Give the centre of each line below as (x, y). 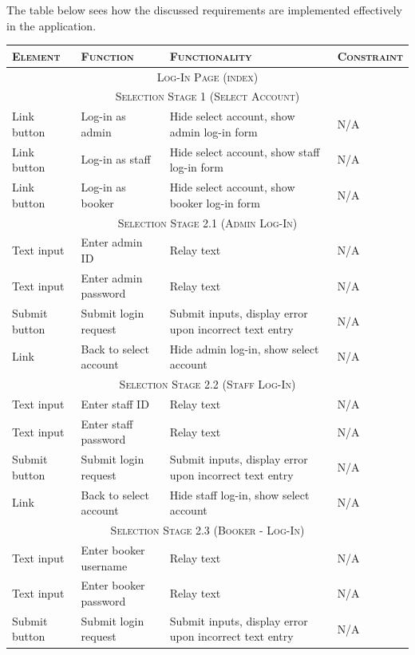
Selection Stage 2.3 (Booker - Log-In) (207, 530)
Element (36, 55)
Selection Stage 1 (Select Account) (207, 96)
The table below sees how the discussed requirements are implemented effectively (204, 10)
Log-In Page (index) (207, 76)
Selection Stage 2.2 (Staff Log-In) (207, 384)
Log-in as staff (116, 159)
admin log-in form (213, 131)
